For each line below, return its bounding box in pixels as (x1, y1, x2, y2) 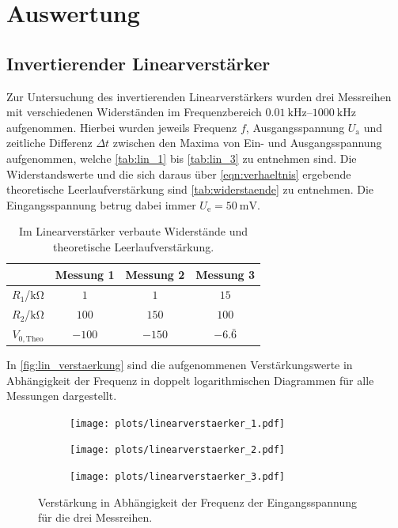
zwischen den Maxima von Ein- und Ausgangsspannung (112, 134, 382, 151)
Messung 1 (55, 266, 115, 282)
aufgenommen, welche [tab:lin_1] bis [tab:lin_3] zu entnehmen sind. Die (6, 149, 357, 166)
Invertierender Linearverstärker (6, 51, 271, 75)
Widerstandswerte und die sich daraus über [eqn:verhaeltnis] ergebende (6, 165, 351, 182)
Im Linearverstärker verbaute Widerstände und (18, 223, 248, 239)
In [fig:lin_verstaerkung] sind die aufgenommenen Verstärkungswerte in (6, 356, 353, 372)
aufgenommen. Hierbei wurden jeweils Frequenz (6, 119, 237, 135)
